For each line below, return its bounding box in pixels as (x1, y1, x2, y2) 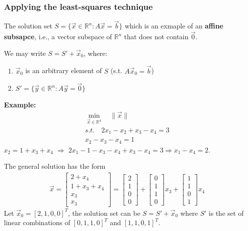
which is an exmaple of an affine (124, 21, 224, 31)
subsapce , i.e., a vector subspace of (4, 31, 112, 42)
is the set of (208, 207, 244, 218)
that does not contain (124, 31, 189, 42)
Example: (4, 100, 36, 110)
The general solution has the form (4, 161, 106, 171)
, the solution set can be (68, 207, 140, 218)
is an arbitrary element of (25, 65, 102, 76)
